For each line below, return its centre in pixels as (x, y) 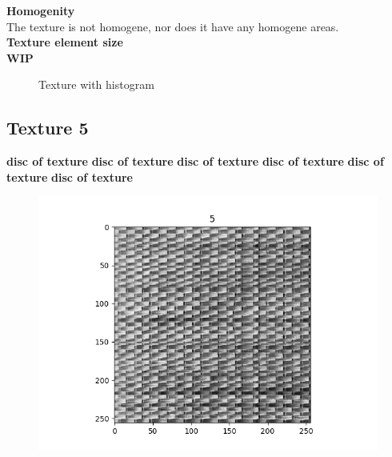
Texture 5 (48, 128)
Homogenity (41, 10)
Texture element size (65, 42)
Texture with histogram (96, 84)
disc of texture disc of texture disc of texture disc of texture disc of (195, 161)
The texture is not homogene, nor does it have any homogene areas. (173, 26)
